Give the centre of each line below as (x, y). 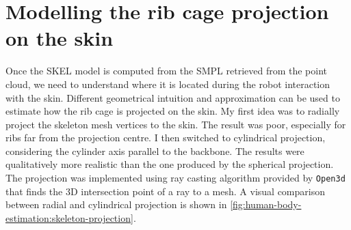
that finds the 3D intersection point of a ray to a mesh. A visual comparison (165, 191)
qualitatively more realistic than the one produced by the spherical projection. (170, 164)
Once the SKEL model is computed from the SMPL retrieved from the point (167, 71)
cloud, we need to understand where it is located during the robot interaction (168, 84)
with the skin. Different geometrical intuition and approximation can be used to (173, 97)
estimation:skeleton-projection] (69, 217)
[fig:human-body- (266, 204)
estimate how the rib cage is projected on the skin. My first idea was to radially (173, 111)
